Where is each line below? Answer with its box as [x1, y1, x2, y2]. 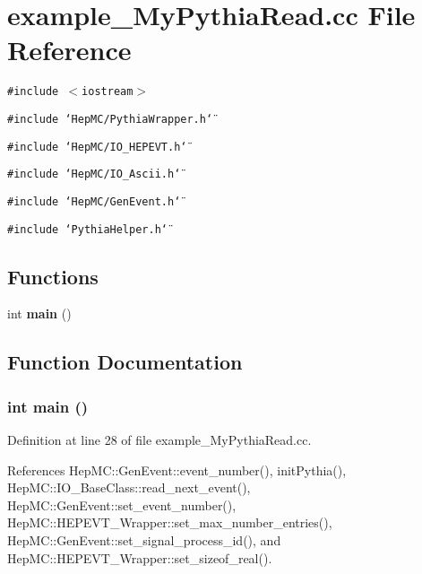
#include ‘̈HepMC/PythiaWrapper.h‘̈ [7, 112, 213, 126]
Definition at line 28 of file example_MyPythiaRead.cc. [7, 430, 312, 449]
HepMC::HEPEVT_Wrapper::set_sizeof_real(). [7, 548, 272, 567]
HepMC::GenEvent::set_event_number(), [7, 495, 237, 514]
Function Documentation [7, 348, 243, 376]
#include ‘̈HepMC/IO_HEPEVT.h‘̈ [7, 140, 187, 153]
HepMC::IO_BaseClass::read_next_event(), [7, 478, 251, 497]
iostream [82, 85, 133, 99]
